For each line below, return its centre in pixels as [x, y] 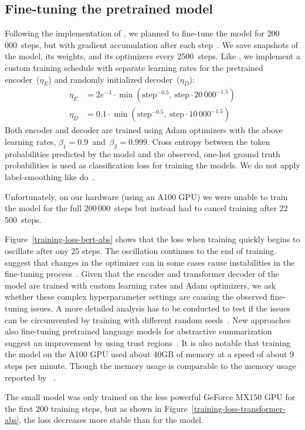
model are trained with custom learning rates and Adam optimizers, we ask [140, 285]
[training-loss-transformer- [238, 408]
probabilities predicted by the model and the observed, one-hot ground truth [143, 153]
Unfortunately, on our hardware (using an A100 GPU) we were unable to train [146, 196]
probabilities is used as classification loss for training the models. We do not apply [152, 165]
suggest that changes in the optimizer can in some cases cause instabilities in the [150, 262]
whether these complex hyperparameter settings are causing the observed [136, 297]
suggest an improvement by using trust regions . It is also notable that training [148, 342]
